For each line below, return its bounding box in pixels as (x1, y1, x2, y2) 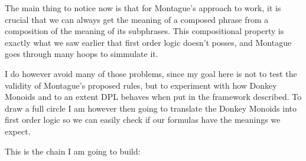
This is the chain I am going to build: (5, 145, 141, 157)
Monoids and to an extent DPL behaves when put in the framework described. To (5, 90, 302, 103)
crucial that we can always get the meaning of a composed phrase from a (5, 13, 269, 25)
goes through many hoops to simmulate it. (5, 48, 158, 60)
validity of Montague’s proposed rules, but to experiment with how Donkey (5, 79, 277, 91)
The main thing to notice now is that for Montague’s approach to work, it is (5, 2, 281, 14)
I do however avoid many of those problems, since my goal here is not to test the (5, 67, 297, 79)
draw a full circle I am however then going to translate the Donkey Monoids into (5, 102, 297, 114)
